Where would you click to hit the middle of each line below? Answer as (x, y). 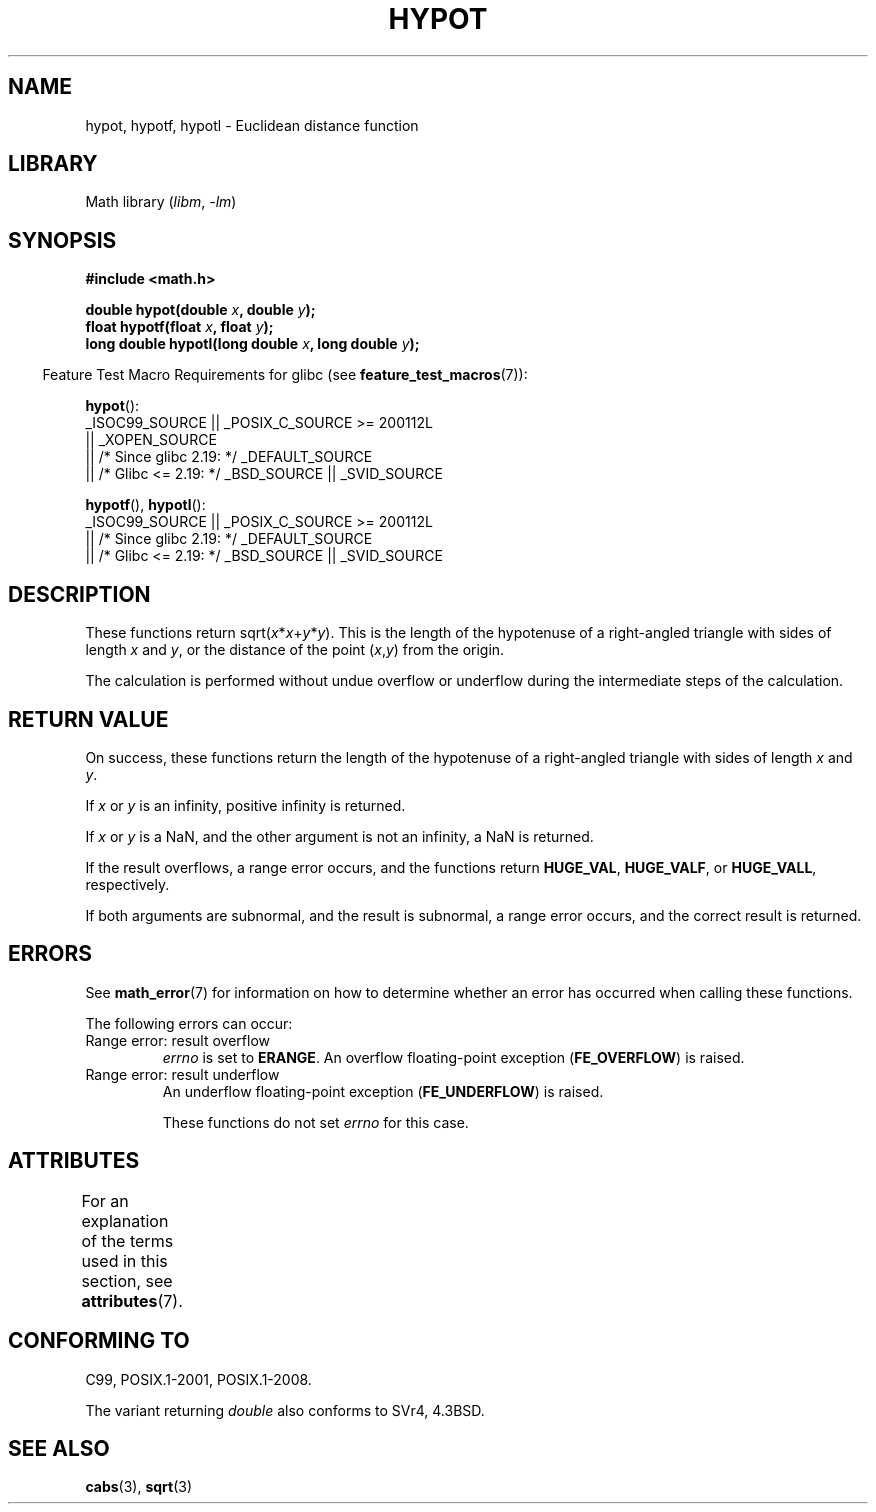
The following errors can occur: (189, 1023)
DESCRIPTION (79, 594)
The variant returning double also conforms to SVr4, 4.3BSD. (285, 1410)
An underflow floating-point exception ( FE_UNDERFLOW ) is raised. (383, 1091)
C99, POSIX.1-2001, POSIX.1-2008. (198, 1379)
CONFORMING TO (99, 1341)
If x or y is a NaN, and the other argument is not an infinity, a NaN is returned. (339, 836)
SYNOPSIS (62, 240)
